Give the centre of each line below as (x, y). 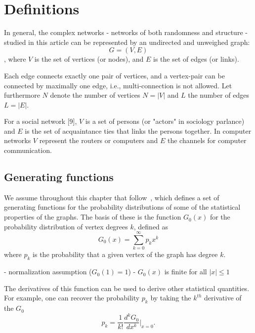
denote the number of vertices (95, 95)
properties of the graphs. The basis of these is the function (93, 217)
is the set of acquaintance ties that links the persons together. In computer (138, 130)
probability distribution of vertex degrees (66, 226)
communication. (28, 150)
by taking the (171, 298)
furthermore (22, 95)
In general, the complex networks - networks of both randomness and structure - (126, 32)
